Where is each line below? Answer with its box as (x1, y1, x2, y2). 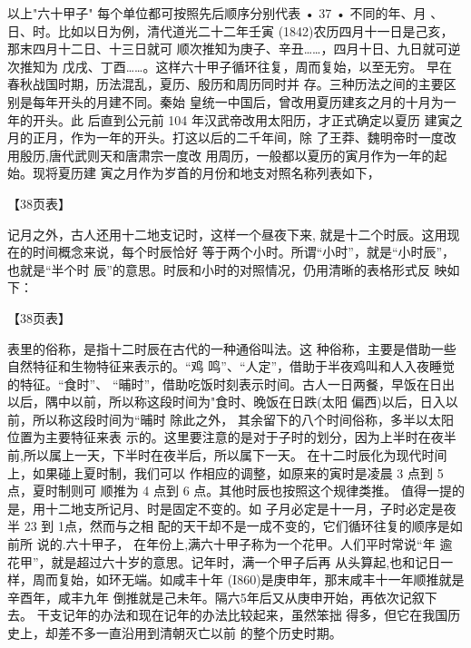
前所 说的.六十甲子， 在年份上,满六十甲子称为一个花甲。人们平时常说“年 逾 (7, 535, 453, 554)
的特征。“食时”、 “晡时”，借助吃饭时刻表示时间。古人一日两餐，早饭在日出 (7, 374, 456, 393)
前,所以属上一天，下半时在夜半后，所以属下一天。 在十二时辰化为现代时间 (7, 446, 447, 465)
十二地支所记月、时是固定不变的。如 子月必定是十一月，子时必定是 (44, 498, 444, 517)
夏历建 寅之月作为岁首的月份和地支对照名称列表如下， (57, 163, 380, 182)
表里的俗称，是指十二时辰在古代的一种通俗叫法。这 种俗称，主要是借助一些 (7, 339, 456, 358)
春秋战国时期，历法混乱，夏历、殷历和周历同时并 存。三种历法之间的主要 (7, 74, 444, 93)
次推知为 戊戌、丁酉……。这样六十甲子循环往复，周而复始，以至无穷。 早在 (7, 56, 453, 75)
